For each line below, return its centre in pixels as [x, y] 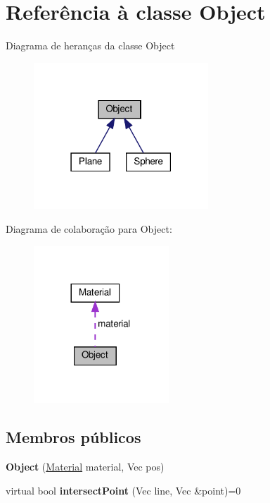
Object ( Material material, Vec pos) [85, 467]
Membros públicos [73, 437]
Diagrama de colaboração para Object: [89, 229]
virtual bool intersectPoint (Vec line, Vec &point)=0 [123, 490]
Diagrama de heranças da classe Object [90, 46]
